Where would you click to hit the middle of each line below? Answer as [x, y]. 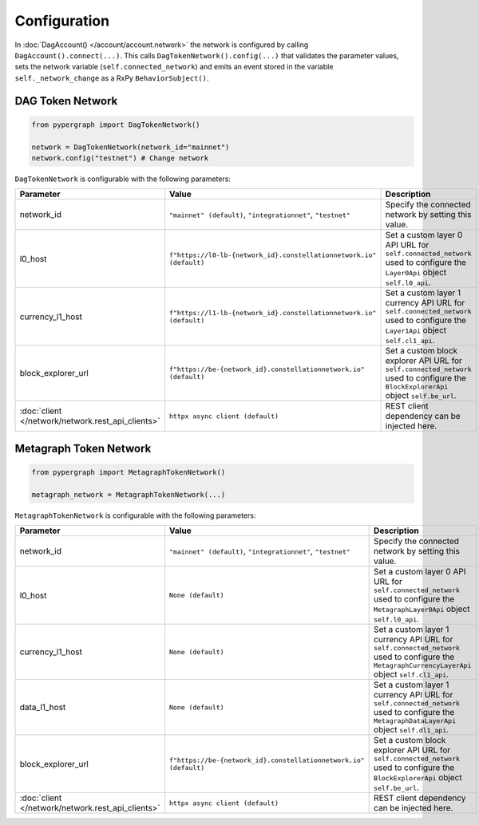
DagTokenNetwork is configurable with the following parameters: [123, 179]
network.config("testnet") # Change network [120, 158]
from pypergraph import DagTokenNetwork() [116, 124]
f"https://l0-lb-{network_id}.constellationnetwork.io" [273, 255]
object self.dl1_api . [412, 730]
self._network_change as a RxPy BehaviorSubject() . [112, 78]
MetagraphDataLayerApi [415, 721]
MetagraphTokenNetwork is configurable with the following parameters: [135, 515]
